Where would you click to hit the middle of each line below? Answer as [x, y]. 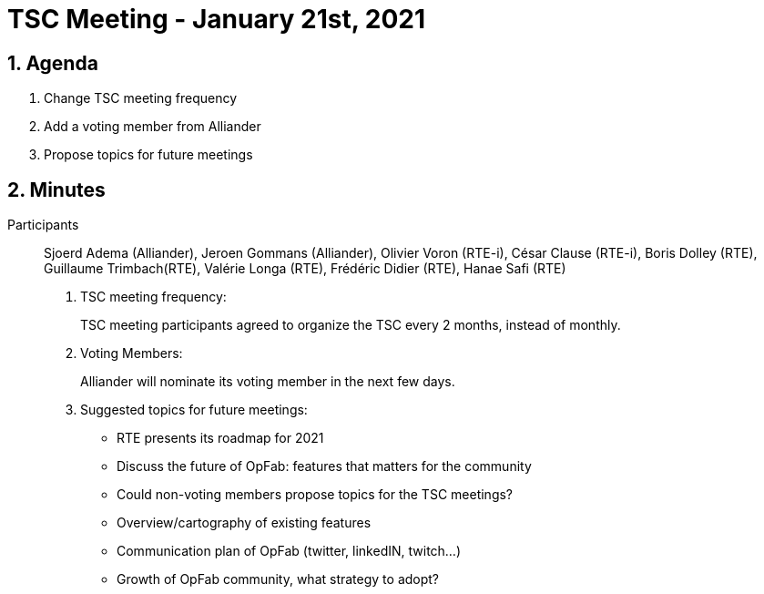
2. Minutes [56, 189]
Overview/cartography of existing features [244, 523]
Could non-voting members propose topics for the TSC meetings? [315, 495]
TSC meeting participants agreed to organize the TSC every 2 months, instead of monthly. [351, 325]
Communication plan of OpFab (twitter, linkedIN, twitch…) [289, 551]
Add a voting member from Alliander [153, 127]
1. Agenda [53, 63]
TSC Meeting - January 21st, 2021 [217, 19]
